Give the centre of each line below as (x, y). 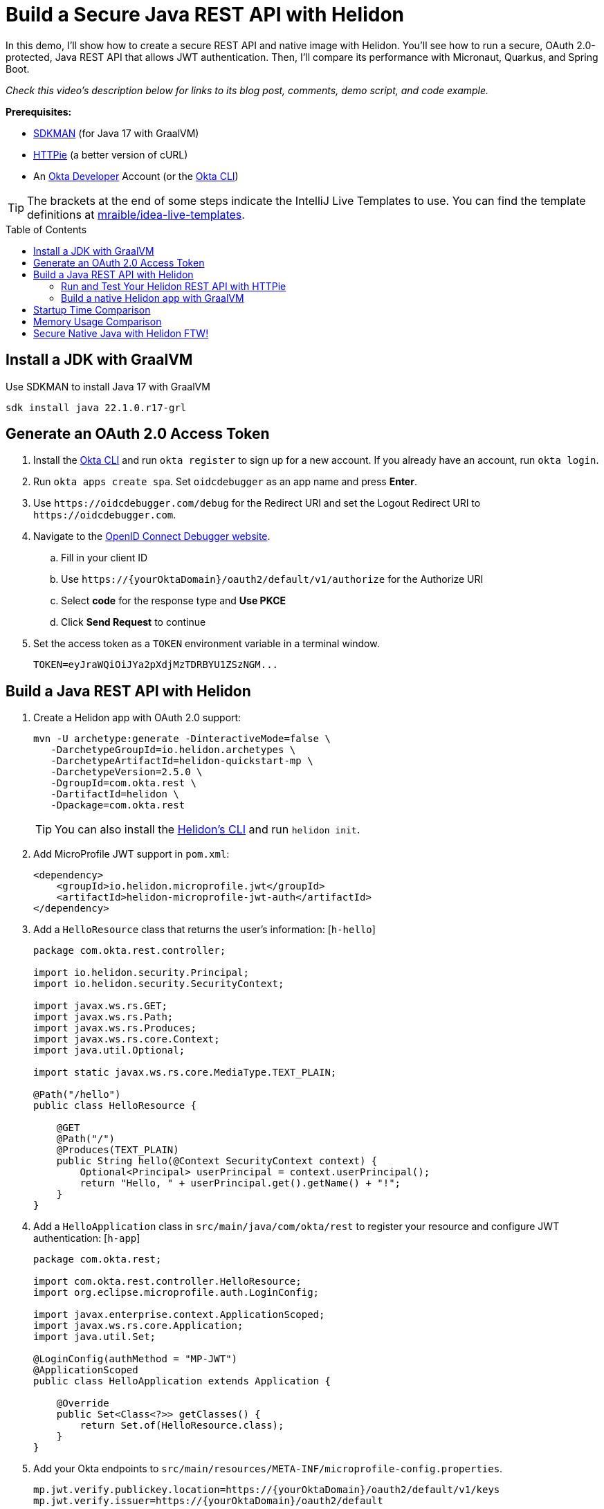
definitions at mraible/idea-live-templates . (136, 214)
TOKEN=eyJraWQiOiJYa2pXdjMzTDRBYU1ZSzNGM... (156, 665)
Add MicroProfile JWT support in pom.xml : (131, 854)
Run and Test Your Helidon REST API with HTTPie (174, 286)
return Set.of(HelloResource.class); (182, 1426)
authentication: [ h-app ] (87, 1238)
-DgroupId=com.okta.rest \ (124, 783)
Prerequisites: (39, 111)
